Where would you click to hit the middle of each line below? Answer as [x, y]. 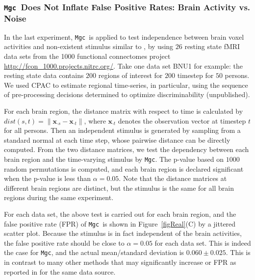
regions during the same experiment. [59, 197]
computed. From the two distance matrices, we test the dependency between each [127, 149]
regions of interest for [130, 75]
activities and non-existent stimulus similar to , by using [89, 46]
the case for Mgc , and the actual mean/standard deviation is [94, 252]
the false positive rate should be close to [64, 242]
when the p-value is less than [48, 178]
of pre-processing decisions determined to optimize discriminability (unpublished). [127, 94]
